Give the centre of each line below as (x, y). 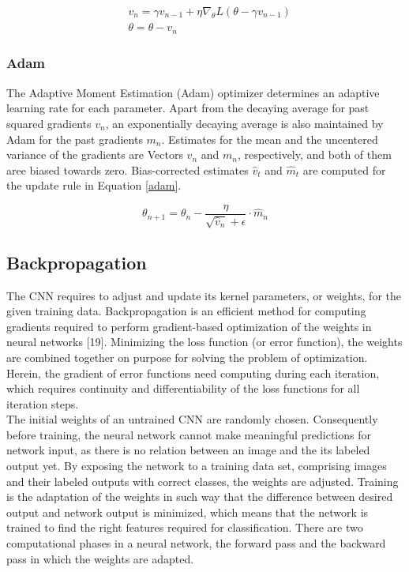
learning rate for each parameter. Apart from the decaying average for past (188, 108)
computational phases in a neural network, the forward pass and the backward (196, 543)
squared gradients (49, 123)
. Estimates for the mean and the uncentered (270, 139)
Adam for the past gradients (75, 139)
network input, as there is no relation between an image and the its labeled (188, 450)
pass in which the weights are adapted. (100, 558)
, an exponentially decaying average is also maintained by (244, 123)
